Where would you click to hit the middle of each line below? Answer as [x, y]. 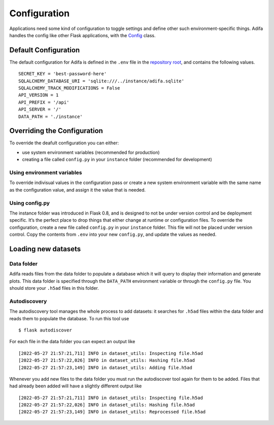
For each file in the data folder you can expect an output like [72, 342]
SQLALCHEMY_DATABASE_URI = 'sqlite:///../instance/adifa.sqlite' [101, 81]
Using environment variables [46, 173]
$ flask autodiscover [45, 330]
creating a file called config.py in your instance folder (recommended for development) [117, 160]
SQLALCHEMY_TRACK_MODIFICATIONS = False [69, 88]
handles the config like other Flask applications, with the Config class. [82, 35]
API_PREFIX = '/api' [44, 102]
